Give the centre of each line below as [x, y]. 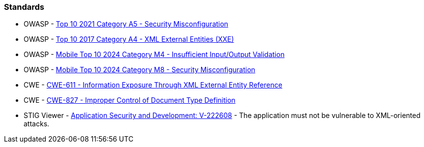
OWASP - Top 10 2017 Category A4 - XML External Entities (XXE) [129, 39]
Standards [24, 7]
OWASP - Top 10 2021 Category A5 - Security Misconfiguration [126, 24]
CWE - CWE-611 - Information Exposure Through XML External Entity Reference [153, 85]
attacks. [37, 124]
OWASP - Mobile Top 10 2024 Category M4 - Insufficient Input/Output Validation [154, 55]
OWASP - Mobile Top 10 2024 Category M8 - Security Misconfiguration [139, 70]
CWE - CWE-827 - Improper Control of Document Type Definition [130, 100]
